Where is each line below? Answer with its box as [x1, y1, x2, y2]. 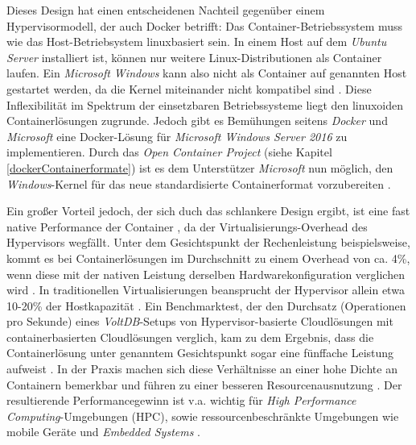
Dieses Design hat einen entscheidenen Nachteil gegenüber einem [6, 2, 325, 18]
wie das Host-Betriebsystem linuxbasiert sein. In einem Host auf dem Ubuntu [6, 33, 387, 50]
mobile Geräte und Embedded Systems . [6, 423, 200, 440]
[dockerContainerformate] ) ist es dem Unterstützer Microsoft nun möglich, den [6, 159, 393, 176]
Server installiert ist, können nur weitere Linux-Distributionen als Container [6, 48, 382, 65]
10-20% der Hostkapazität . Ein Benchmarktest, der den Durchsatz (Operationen [6, 297, 406, 314]
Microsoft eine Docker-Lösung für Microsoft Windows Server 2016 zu [6, 127, 348, 144]
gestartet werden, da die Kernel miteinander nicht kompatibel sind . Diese [6, 80, 372, 97]
